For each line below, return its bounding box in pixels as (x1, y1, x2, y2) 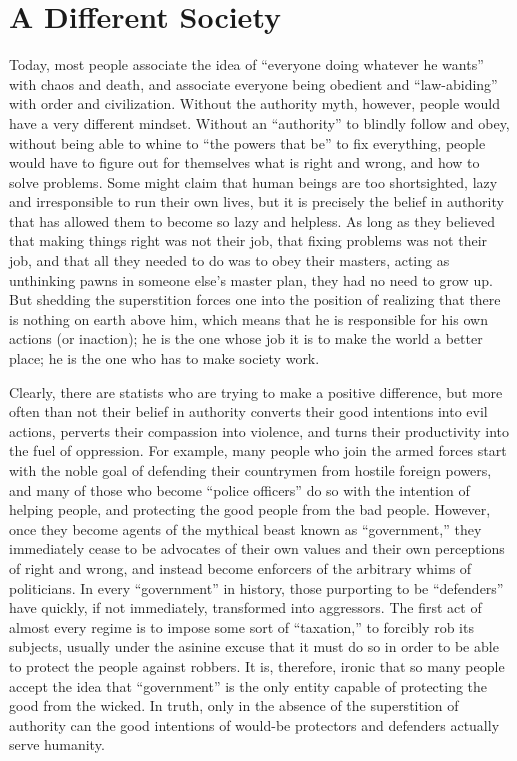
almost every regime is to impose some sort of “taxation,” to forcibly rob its (9, 616, 474, 637)
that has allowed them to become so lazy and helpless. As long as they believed (9, 210, 496, 231)
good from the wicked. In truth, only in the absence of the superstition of (9, 695, 459, 716)
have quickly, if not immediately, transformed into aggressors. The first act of (9, 597, 482, 618)
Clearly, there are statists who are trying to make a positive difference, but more (9, 381, 503, 402)
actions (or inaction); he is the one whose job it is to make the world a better (9, 328, 483, 349)
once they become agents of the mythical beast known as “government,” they (9, 518, 482, 539)
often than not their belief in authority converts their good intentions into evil (9, 401, 488, 422)
